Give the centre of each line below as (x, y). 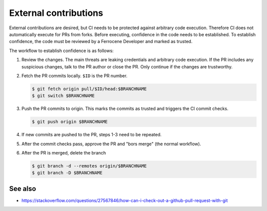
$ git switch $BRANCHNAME (63, 96)
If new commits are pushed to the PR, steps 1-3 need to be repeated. (91, 135)
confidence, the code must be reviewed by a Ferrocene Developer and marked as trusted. (101, 42)
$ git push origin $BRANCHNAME (70, 122)
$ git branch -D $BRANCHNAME (67, 173)
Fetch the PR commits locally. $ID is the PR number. (75, 76)
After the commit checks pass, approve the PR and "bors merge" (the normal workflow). (111, 144)
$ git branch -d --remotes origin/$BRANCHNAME (89, 166)
